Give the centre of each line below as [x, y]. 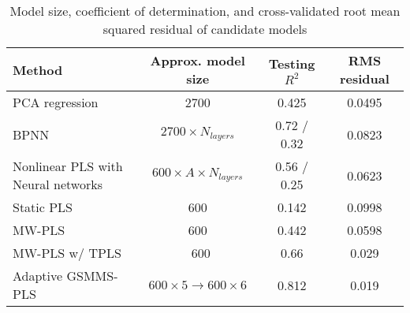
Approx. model [198, 60]
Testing [292, 63]
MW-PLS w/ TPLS [67, 253]
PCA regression [56, 102]
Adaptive [38, 276]
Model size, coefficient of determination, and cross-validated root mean [205, 11]
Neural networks [58, 184]
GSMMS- [92, 276]
